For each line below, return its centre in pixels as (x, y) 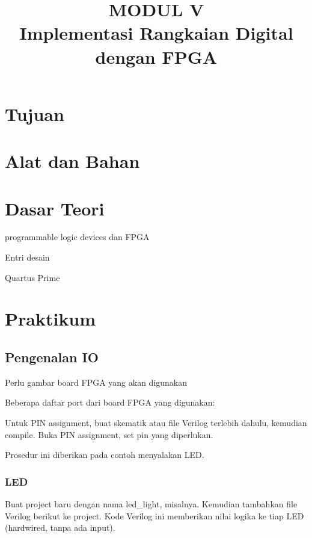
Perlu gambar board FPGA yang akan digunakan (96, 382)
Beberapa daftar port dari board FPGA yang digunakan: (110, 402)
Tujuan (35, 113)
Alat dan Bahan (72, 161)
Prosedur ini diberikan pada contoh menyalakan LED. (105, 455)
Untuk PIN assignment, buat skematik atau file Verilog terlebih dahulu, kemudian (156, 422)
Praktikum (50, 319)
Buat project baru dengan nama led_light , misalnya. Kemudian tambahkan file (151, 503)
